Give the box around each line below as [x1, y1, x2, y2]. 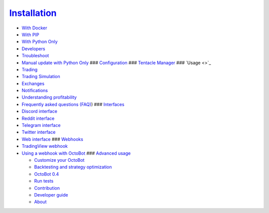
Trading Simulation [21, 74, 60, 80]
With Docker [21, 25, 47, 31]
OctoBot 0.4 [34, 171, 59, 177]
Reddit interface [21, 115, 55, 121]
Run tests [34, 178, 54, 184]
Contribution [34, 185, 60, 191]
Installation [9, 7, 57, 18]
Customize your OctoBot [34, 157, 85, 163]
